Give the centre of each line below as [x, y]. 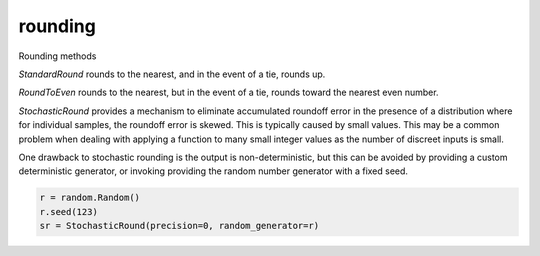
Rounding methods [57, 56]
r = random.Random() [89, 198]
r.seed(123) [69, 211]
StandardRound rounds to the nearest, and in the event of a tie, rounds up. [172, 74]
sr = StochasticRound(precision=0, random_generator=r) [179, 226]
